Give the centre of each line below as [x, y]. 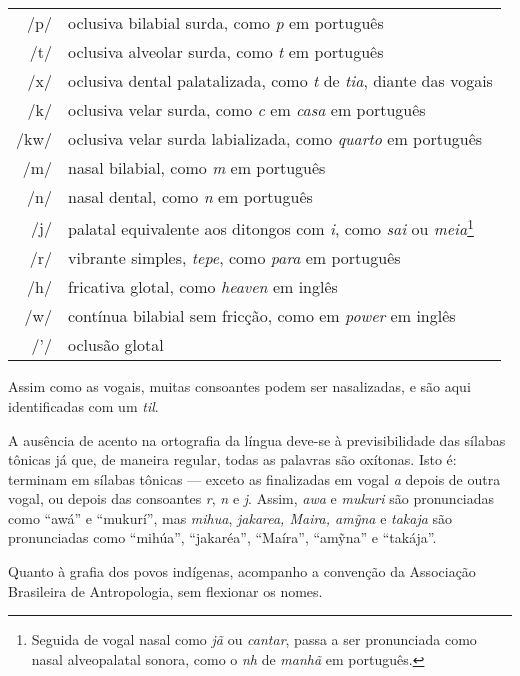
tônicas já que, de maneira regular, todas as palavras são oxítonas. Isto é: [232, 459]
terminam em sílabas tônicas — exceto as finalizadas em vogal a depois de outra [254, 478]
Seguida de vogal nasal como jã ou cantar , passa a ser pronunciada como [254, 639]
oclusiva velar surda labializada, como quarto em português [275, 138]
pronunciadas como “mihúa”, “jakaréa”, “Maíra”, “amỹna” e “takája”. [222, 537]
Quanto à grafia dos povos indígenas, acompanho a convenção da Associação [242, 571]
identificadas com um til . [83, 405]
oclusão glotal [116, 345]
